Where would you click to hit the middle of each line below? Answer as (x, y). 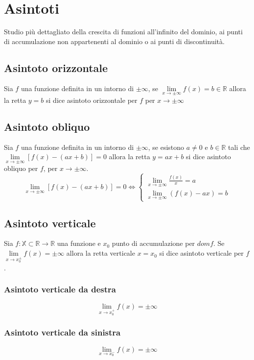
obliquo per (21, 168)
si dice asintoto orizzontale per (92, 100)
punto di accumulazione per (153, 243)
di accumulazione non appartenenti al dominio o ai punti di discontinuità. (114, 41)
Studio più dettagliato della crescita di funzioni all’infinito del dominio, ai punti (123, 32)
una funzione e (79, 243)
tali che (239, 147)
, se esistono (166, 147)
